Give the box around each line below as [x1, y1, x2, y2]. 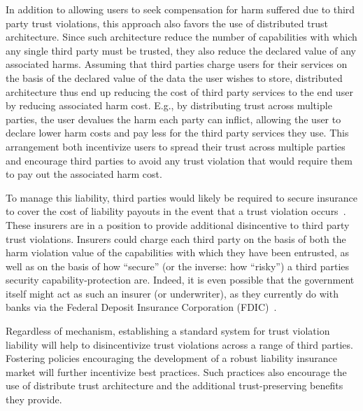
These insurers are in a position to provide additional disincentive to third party [6, 217, 350, 232]
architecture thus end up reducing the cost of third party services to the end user [6, 84, 353, 99]
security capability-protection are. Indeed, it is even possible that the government [6, 272, 355, 287]
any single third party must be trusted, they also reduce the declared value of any [6, 43, 357, 57]
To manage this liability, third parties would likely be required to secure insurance [6, 190, 358, 204]
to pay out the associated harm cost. [6, 167, 162, 181]
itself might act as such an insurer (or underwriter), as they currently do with [6, 286, 339, 300]
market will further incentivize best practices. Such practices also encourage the [6, 364, 347, 379]
